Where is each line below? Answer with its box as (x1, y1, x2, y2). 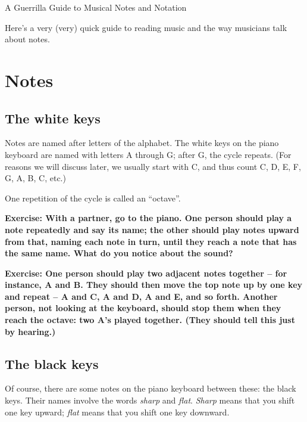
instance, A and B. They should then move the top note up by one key (5, 278, 303, 291)
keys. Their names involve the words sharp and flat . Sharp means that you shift (5, 394, 295, 407)
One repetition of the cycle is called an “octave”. (5, 191, 181, 204)
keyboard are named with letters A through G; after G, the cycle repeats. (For (5, 148, 292, 160)
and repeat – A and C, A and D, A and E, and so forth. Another (5, 290, 278, 302)
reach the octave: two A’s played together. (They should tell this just (5, 314, 295, 326)
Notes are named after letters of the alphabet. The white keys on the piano (5, 136, 279, 149)
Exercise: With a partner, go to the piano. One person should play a (5, 212, 292, 224)
